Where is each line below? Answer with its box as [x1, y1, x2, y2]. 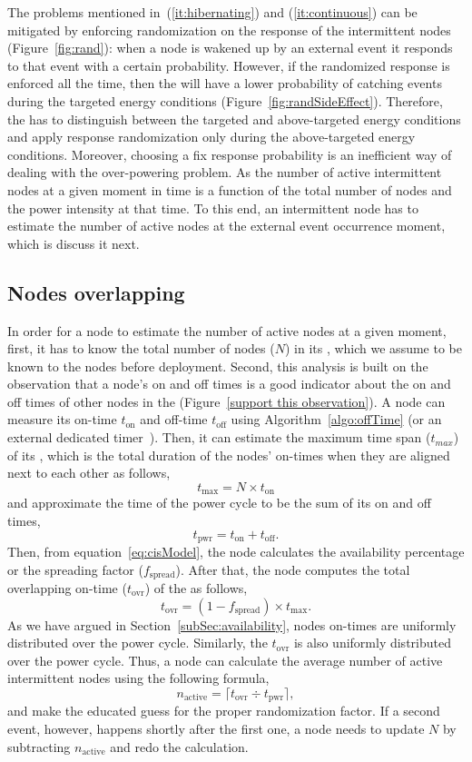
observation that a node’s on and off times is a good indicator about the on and [7, 374, 451, 393]
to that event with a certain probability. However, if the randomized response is [7, 55, 450, 74]
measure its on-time [7, 410, 117, 429]
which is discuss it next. [7, 233, 140, 252]
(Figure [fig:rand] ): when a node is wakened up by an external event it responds [7, 38, 453, 57]
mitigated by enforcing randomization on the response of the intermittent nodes [7, 20, 451, 39]
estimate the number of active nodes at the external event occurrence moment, [7, 216, 446, 235]
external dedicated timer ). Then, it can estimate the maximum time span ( [7, 428, 431, 447]
